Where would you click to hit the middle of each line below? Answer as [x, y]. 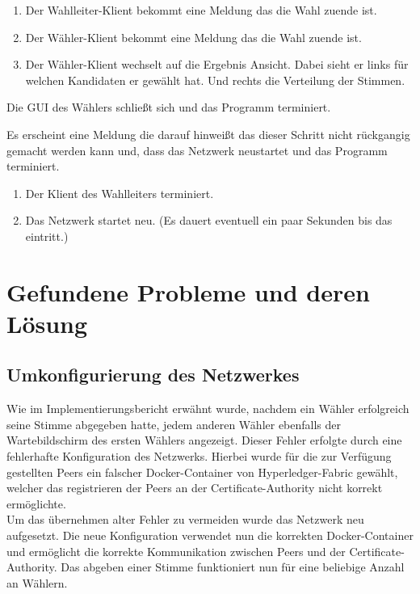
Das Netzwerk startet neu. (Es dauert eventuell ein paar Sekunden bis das [209, 220]
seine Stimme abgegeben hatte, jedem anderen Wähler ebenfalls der [174, 424]
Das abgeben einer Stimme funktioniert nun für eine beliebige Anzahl [233, 567]
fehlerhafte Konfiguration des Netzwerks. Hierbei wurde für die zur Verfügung [199, 456]
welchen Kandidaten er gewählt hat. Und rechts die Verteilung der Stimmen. [215, 80]
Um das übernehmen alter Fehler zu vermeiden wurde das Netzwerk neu [185, 519]
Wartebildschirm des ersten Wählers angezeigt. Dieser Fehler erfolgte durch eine [204, 440]
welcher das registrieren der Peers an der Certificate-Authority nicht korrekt [195, 488]
